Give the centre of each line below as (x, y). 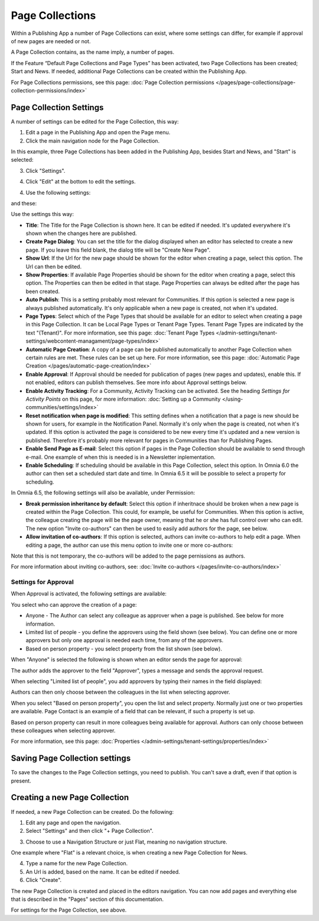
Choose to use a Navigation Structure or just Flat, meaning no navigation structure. (126, 842)
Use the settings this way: (42, 214)
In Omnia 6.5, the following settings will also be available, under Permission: (103, 493)
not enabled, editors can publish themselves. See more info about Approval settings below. (136, 382)
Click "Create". (44, 880)
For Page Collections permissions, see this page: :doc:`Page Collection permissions (113, 82)
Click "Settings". (45, 170)
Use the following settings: (58, 192)
